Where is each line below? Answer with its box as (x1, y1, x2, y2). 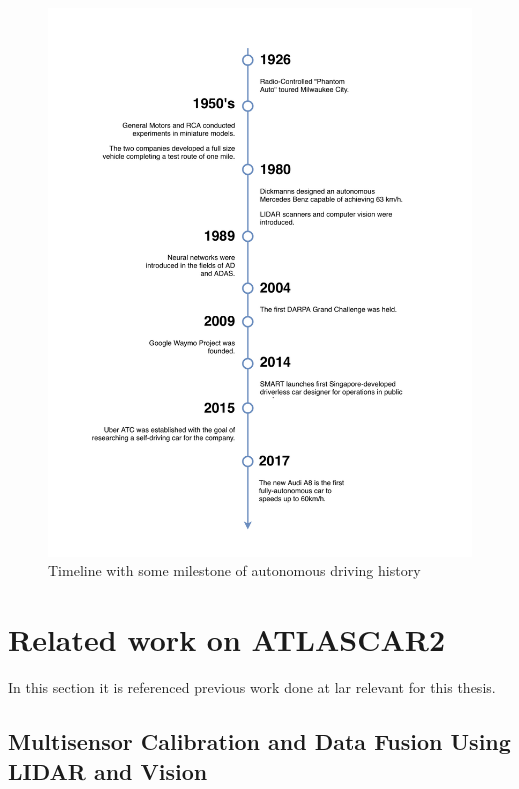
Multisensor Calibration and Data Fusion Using (8, 726, 511, 757)
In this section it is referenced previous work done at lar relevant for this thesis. (8, 677, 496, 698)
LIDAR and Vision (8, 755, 208, 786)
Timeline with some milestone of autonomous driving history (48, 560, 421, 581)
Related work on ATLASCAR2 (8, 619, 446, 660)
